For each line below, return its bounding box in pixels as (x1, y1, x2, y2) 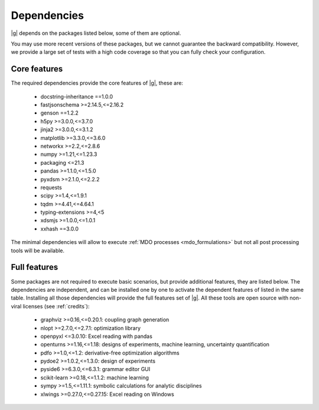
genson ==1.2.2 (40, 109, 79, 116)
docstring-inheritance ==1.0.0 (40, 93, 113, 100)
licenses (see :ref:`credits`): (22, 302, 90, 310)
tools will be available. (11, 247, 65, 254)
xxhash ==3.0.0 (40, 225, 79, 232)
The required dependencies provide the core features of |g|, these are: (11, 80, 183, 87)
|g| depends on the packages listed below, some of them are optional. (11, 30, 181, 37)
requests (40, 184, 62, 191)
